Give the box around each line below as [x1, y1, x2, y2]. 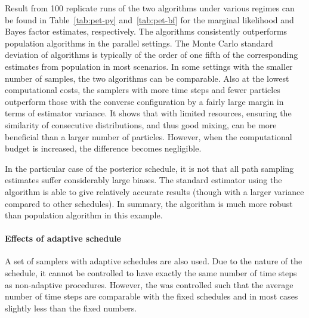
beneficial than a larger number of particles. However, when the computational [5, 130, 292, 143]
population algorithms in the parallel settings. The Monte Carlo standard [5, 36, 273, 49]
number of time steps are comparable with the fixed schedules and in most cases [5, 290, 298, 302]
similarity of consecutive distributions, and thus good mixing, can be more [5, 118, 277, 131]
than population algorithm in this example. [5, 209, 163, 221]
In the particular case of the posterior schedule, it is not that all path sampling [5, 162, 294, 174]
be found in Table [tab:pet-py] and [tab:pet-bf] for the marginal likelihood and [5, 13, 294, 26]
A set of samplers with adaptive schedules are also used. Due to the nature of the [5, 255, 302, 267]
